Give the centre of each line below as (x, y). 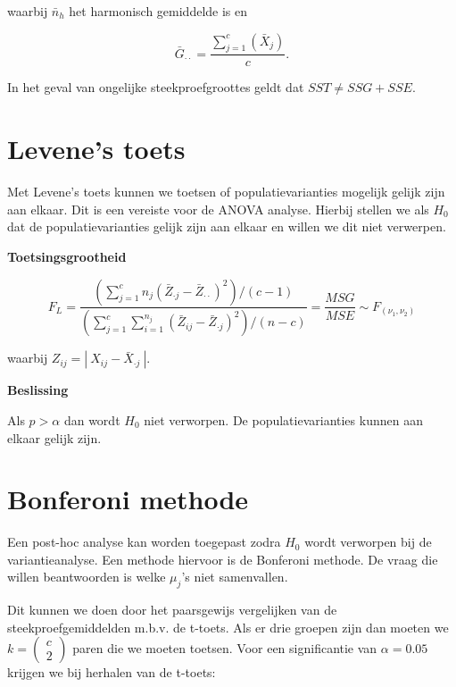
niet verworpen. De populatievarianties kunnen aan (283, 419)
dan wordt (92, 419)
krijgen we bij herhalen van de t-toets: (112, 672)
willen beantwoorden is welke (87, 577)
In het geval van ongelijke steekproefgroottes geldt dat (156, 87)
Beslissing (38, 390)
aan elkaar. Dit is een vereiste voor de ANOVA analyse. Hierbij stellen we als (218, 209)
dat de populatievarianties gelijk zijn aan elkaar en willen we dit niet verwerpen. (227, 226)
